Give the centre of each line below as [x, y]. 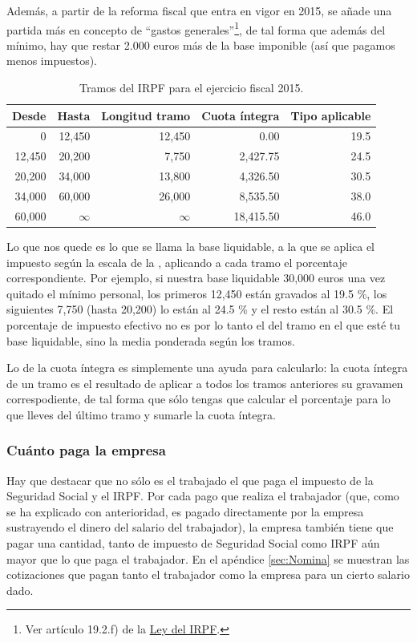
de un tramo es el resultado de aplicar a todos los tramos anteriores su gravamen [205, 383]
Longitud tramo [146, 115]
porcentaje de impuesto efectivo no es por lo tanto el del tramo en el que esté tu [204, 324]
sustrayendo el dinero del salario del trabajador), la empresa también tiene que [200, 527]
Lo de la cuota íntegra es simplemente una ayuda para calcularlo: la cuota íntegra [207, 368]
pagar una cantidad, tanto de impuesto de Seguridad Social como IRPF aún [193, 543]
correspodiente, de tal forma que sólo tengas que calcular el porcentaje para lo [198, 399]
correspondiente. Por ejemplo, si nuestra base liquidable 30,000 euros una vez [196, 278]
